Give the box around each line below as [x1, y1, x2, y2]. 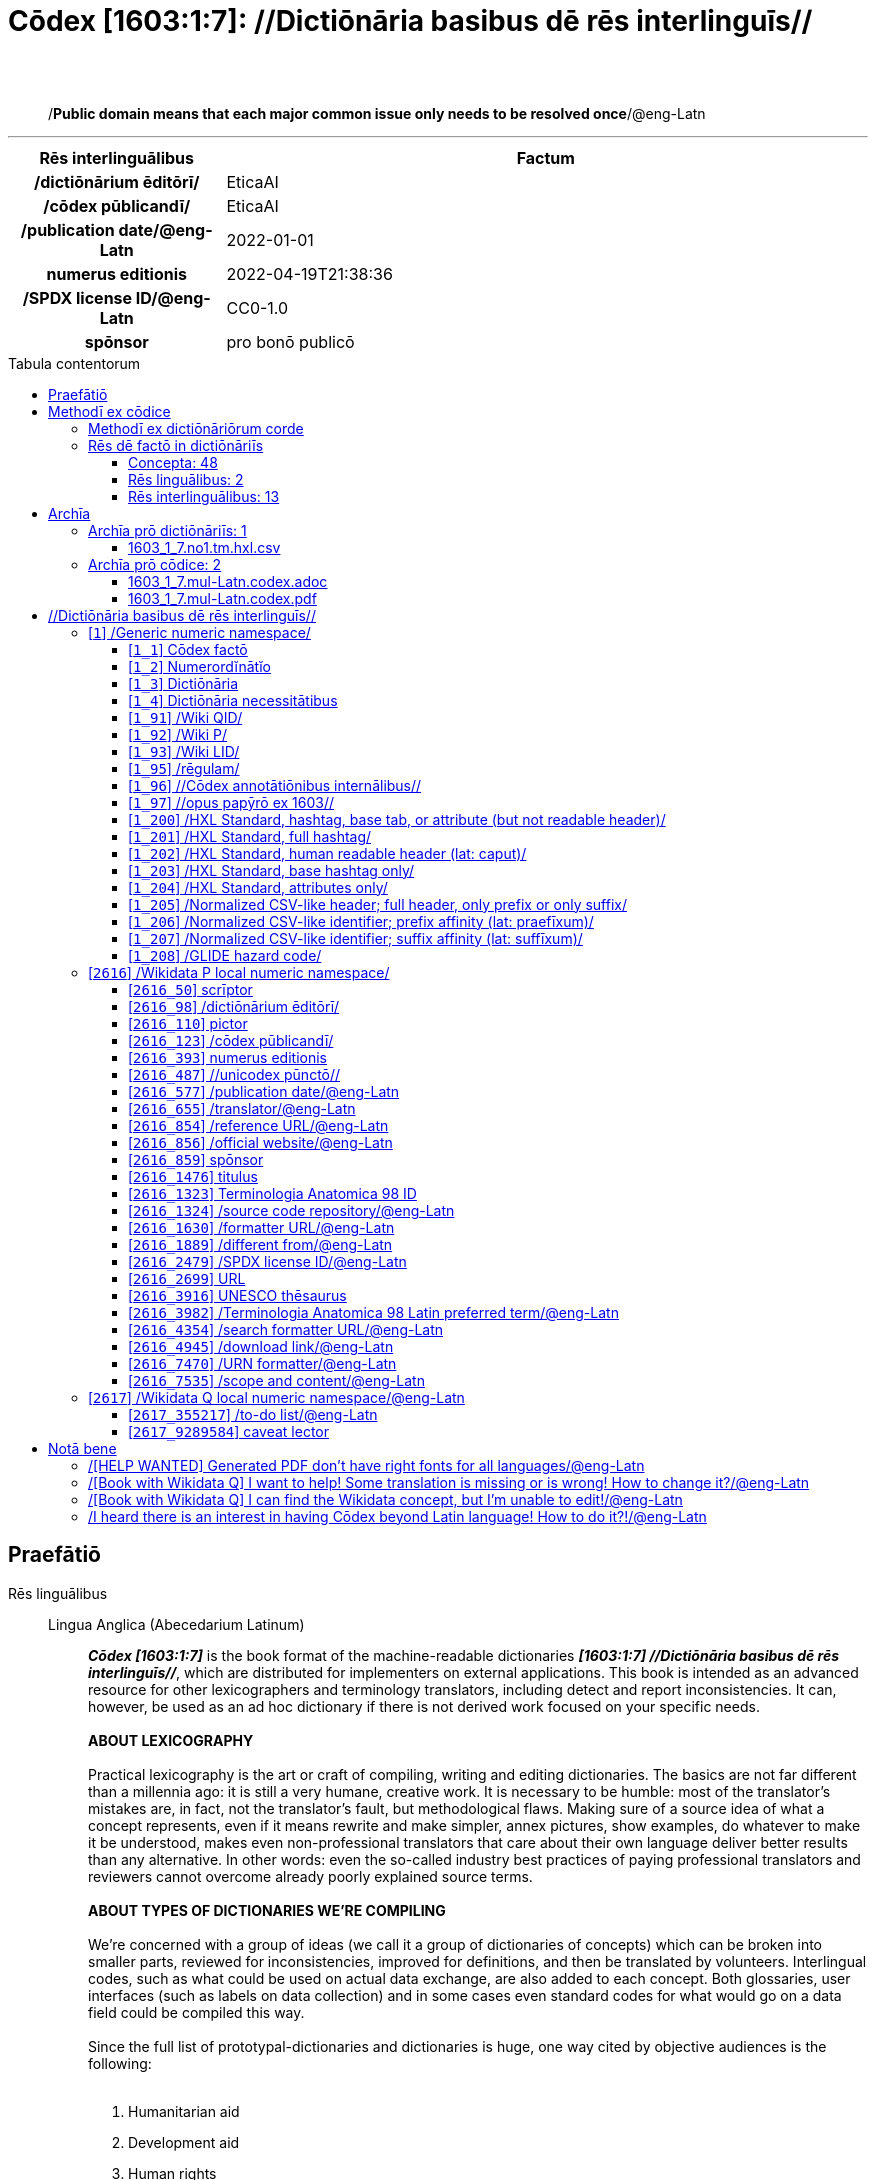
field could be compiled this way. [88, 2003, 305, 2021]
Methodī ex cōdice [48, 402, 171, 420]
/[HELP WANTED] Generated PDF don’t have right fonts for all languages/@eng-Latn [88, 1456, 645, 1474]
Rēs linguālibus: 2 [128, 470, 244, 488]
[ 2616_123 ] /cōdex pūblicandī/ [128, 1031, 334, 1049]
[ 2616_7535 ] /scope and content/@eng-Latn [128, 1371, 425, 1389]
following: [88, 2054, 152, 2072]
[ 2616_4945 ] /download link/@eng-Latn [128, 1337, 394, 1355]
